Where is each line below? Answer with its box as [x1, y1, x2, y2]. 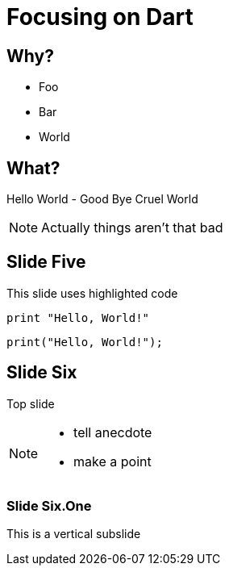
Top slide [6, 396, 55, 411]
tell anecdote [73, 424, 152, 440]
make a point [73, 453, 152, 470]
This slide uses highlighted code [6, 286, 178, 300]
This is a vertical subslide [6, 527, 141, 541]
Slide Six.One [6, 498, 92, 515]
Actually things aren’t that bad [41, 219, 223, 236]
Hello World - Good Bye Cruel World [6, 192, 198, 207]
